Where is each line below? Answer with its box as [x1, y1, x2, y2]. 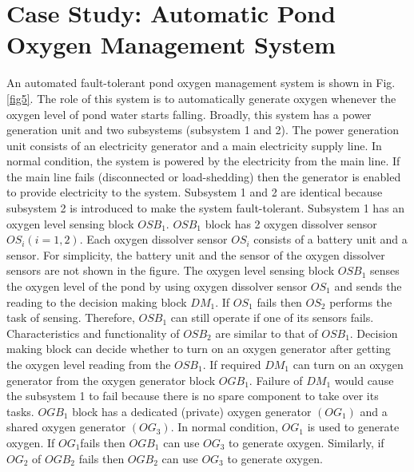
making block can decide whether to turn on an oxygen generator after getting [6, 340, 391, 357]
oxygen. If [6, 434, 55, 450]
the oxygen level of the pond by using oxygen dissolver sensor [6, 278, 308, 295]
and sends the [334, 278, 402, 295]
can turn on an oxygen [293, 356, 404, 372]
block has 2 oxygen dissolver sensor [205, 215, 377, 232]
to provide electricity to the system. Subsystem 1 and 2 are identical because [6, 184, 383, 200]
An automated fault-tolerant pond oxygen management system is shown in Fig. [6, 74, 396, 91]
